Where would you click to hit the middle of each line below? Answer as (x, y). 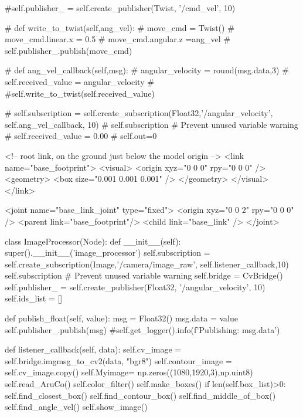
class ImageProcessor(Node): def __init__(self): (93, 241)
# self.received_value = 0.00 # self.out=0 (81, 136)
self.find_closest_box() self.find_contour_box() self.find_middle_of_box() (140, 395)
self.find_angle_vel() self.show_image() (76, 407)
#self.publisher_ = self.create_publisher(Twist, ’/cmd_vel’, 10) (120, 8)
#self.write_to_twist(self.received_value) (80, 93)
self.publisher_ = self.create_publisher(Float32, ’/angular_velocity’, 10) (135, 287)
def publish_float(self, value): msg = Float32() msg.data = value (121, 318)
